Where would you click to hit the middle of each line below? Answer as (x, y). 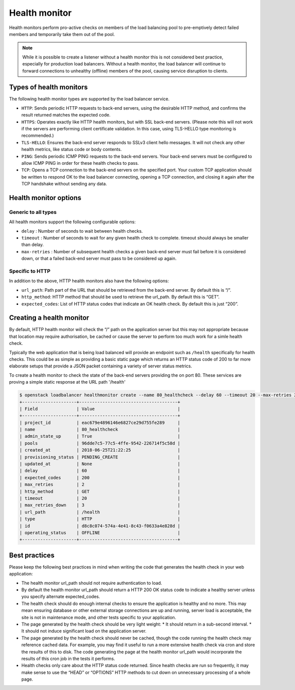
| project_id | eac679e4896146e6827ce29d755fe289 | (100, 422)
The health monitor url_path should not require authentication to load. (92, 583)
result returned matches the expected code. (66, 115)
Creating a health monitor (49, 318)
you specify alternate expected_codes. (61, 597)
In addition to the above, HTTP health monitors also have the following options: (89, 281)
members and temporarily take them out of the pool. (62, 34)
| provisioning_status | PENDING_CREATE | (100, 457)
